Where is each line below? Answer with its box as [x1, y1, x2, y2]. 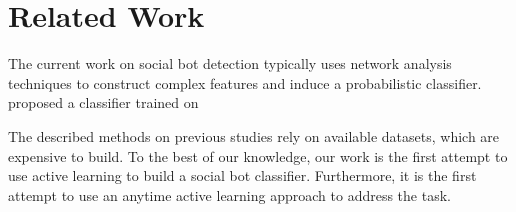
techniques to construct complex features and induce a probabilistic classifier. [8, 72, 482, 93]
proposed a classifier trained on [8, 92, 199, 113]
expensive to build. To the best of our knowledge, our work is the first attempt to [8, 145, 508, 166]
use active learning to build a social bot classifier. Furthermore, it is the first [8, 165, 477, 186]
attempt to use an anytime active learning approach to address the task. [8, 184, 451, 205]
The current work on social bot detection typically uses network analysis [8, 53, 452, 74]
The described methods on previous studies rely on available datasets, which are [8, 125, 500, 146]
